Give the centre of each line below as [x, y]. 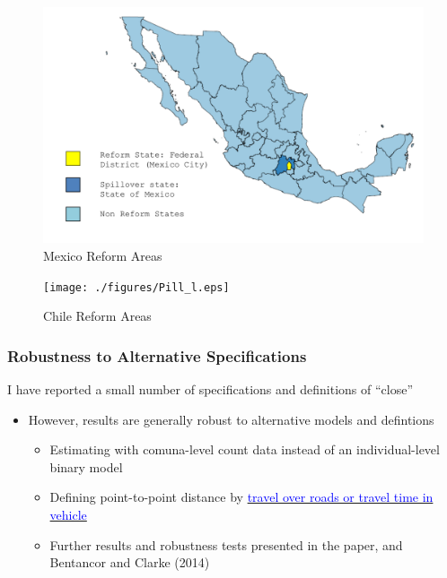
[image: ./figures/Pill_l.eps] [136, 287]
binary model [86, 466]
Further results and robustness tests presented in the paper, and [226, 544]
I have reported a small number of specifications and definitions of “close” [210, 389]
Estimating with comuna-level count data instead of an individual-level [245, 449]
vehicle [68, 514]
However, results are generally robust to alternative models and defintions [231, 419]
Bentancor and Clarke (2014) [130, 562]
